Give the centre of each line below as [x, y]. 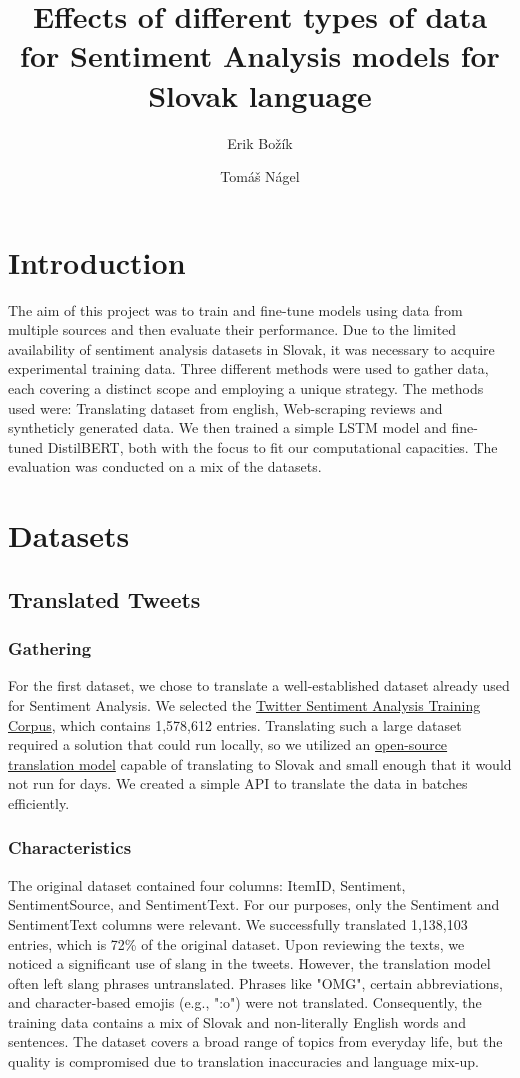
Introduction [97, 261]
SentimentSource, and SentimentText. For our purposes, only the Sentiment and [254, 904]
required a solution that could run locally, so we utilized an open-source [228, 744]
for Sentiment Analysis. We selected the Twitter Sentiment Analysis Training [244, 704]
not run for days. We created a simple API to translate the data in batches [238, 783]
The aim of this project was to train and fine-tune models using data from [235, 309]
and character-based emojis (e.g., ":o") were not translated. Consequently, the [245, 1002]
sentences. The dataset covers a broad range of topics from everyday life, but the [255, 1041]
